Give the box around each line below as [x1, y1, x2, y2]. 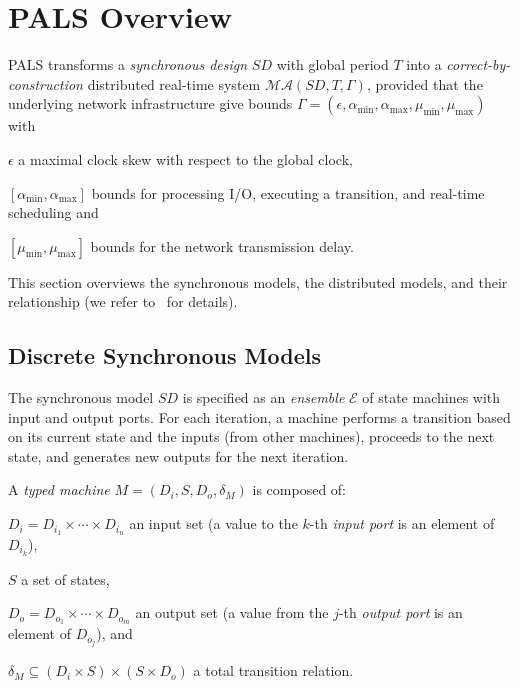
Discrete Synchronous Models [8, 340, 321, 371]
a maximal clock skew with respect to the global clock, [18, 148, 353, 169]
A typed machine [8, 479, 110, 500]
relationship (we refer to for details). [8, 291, 238, 312]
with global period [276, 54, 389, 75]
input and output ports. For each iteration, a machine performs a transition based [8, 406, 511, 427]
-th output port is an [338, 602, 463, 623]
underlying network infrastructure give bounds [8, 93, 293, 114]
